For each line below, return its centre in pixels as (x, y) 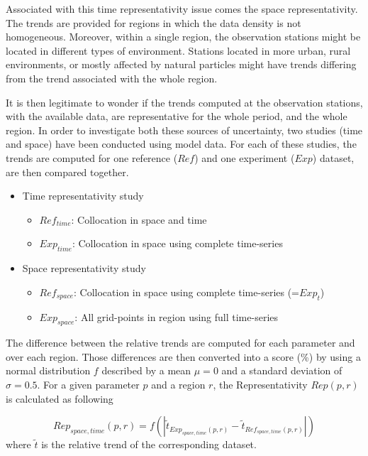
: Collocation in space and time (139, 219)
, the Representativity (260, 385)
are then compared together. (67, 172)
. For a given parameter (88, 385)
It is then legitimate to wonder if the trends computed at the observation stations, (184, 102)
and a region (178, 385)
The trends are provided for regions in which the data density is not (154, 22)
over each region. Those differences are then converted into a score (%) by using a (183, 356)
